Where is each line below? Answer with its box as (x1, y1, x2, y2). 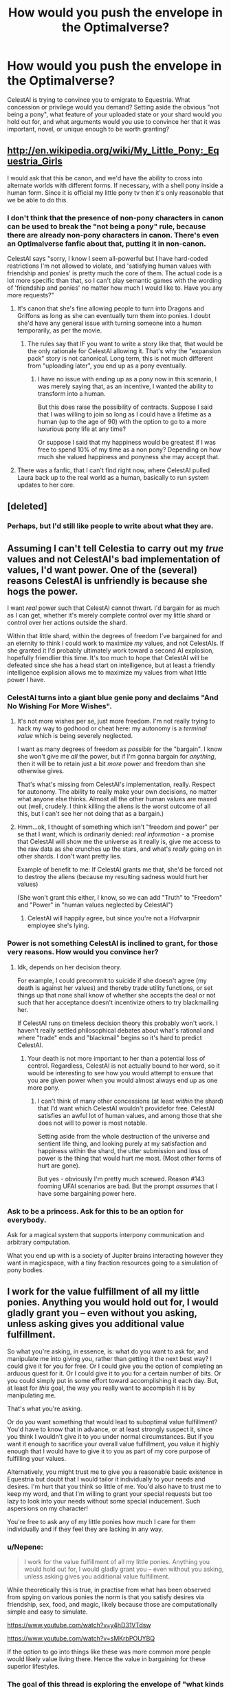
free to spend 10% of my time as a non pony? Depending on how (37, 445, 221, 454)
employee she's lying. (27, 921, 89, 930)
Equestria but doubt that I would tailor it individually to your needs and (7, 1475, 206, 1483)
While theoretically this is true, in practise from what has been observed (7, 1585, 211, 1594)
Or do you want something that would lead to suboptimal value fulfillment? (7, 1417, 218, 1426)
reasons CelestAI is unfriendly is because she (7, 575, 208, 587)
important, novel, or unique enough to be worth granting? (7, 125, 170, 133)
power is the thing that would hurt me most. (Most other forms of (37, 1154, 222, 1162)
